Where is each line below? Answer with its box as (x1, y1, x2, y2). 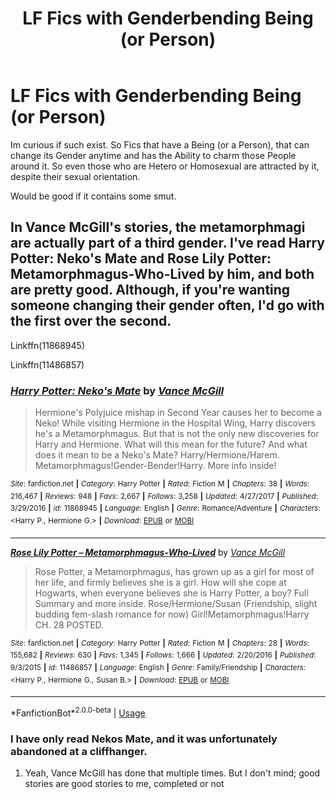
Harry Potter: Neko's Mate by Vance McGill (10, 383, 225, 397)
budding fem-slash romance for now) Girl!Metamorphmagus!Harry (34, 608, 310, 620)
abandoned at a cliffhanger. (10, 744, 148, 758)
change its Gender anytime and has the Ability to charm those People (10, 149, 297, 161)
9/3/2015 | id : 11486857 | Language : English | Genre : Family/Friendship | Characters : (10, 662, 307, 672)
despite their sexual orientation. (10, 170, 141, 182)
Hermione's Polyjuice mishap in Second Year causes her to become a (34, 407, 322, 419)
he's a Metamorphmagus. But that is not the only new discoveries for (34, 428, 320, 440)
